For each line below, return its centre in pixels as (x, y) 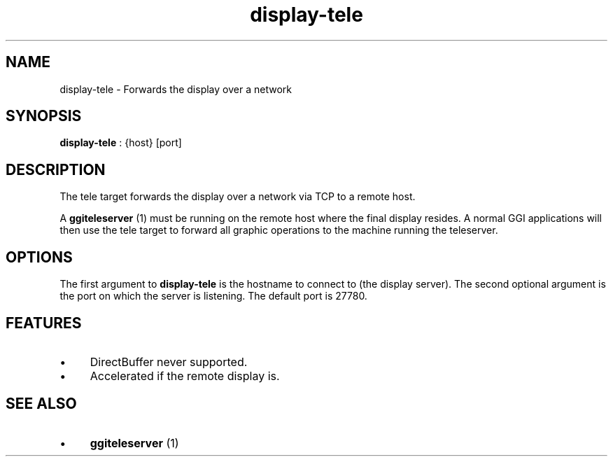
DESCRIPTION (56, 169)
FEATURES (44, 323)
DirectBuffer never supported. (169, 362)
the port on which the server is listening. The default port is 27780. (213, 296)
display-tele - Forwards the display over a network (176, 89)
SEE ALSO (41, 404)
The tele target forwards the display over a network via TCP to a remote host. (238, 197)
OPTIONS (39, 257)
